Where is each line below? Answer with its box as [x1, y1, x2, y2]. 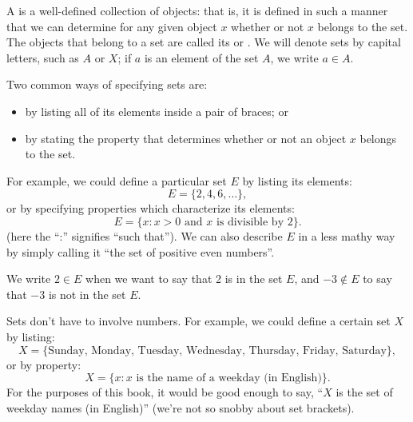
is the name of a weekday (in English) [136, 372, 322, 384]
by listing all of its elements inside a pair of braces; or [25, 102, 288, 119]
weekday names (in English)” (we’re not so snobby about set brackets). [6, 399, 355, 416]
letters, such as [6, 49, 79, 66]
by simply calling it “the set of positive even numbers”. [6, 243, 275, 260]
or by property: [6, 356, 81, 372]
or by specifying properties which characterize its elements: [6, 200, 295, 217]
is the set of [336, 384, 393, 400]
